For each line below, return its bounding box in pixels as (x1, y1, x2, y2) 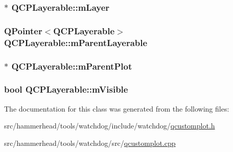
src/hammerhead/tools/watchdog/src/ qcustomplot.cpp (4, 137, 176, 148)
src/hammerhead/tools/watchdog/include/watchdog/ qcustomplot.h (4, 120, 215, 131)
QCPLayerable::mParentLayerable (4, 36, 148, 49)
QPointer (4, 24, 42, 37)
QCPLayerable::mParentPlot (11, 59, 132, 72)
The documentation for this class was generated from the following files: (4, 103, 229, 114)
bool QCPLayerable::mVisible (4, 83, 128, 96)
